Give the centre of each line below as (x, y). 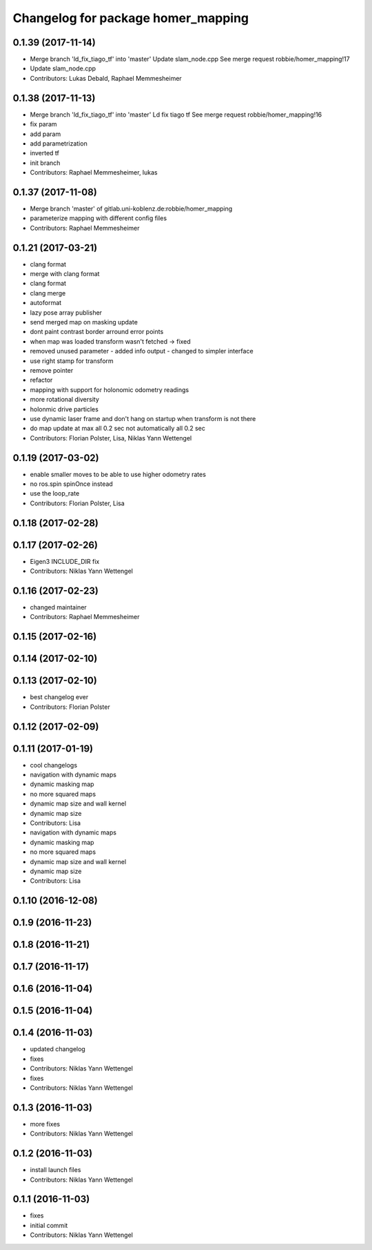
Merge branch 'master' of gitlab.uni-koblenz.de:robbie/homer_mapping (131, 208)
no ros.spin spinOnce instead (71, 484)
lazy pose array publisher (66, 312)
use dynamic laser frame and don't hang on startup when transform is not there (143, 418)
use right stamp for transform (72, 361)
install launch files (55, 1170)
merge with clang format (65, 274)
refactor (41, 380)
